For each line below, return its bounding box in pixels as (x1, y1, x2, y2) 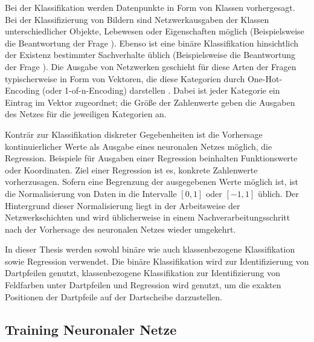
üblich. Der (257, 187, 299, 199)
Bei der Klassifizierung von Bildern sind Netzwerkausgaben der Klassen (5, 13, 269, 25)
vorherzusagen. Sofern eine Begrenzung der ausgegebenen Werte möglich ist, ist (5, 175, 299, 188)
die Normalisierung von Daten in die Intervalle (5, 187, 177, 199)
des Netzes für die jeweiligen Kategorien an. (5, 108, 167, 120)
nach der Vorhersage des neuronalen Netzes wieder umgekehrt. (5, 222, 236, 235)
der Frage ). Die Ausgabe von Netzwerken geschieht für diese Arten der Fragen (5, 60, 296, 73)
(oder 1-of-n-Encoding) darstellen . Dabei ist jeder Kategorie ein (42, 84, 280, 97)
